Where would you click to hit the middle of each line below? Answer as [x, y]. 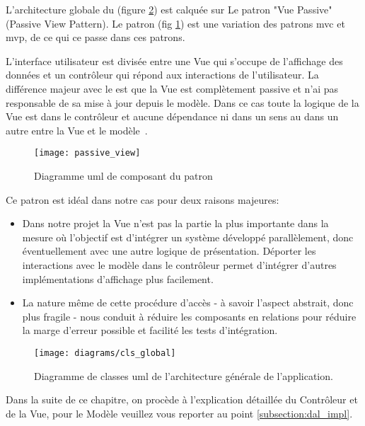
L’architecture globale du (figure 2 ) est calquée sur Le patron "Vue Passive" [169, 9]
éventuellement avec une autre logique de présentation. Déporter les [169, 251]
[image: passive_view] [87, 153]
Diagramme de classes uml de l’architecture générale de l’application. [184, 375]
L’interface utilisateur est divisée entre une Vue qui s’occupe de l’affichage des [174, 61]
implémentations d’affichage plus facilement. [118, 278]
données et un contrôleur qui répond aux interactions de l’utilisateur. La [162, 75]
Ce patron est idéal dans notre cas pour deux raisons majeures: [143, 199]
